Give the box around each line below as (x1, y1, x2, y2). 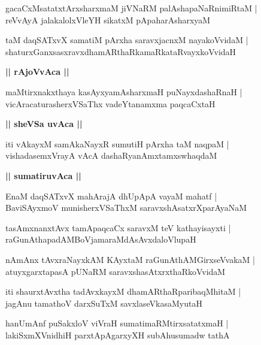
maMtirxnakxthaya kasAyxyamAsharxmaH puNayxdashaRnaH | (5, 85, 242, 98)
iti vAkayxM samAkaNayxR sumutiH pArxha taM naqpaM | (5, 137, 229, 150)
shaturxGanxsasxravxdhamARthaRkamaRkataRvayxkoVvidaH (5, 45, 236, 57)
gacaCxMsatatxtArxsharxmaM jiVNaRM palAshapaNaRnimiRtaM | (5, 2, 257, 14)
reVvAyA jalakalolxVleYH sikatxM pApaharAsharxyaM (5, 13, 211, 26)
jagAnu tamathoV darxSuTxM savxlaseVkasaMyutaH (5, 296, 202, 309)
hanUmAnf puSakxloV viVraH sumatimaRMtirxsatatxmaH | (5, 317, 229, 329)
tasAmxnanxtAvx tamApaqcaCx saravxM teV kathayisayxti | (5, 221, 231, 234)
